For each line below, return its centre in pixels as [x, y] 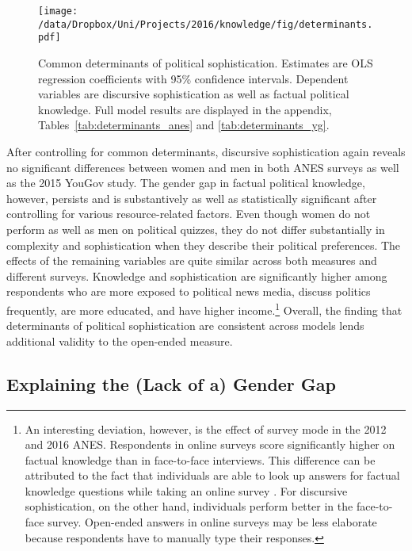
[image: [58, 11]
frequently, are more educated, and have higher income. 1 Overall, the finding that [204, 308]
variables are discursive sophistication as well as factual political [194, 94]
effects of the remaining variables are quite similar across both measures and [192, 260]
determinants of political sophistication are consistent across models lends [185, 325]
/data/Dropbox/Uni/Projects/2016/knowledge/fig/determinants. [206, 24]
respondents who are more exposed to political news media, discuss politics [189, 291]
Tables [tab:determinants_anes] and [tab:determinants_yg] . [184, 125]
